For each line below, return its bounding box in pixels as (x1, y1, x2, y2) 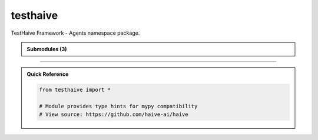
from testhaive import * (39, 86, 111, 94)
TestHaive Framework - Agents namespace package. (11, 29, 140, 36)
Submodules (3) (26, 45, 67, 52)
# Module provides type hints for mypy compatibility (39, 103, 198, 110)
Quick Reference (26, 71, 69, 78)
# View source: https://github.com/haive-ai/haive (39, 111, 188, 118)
